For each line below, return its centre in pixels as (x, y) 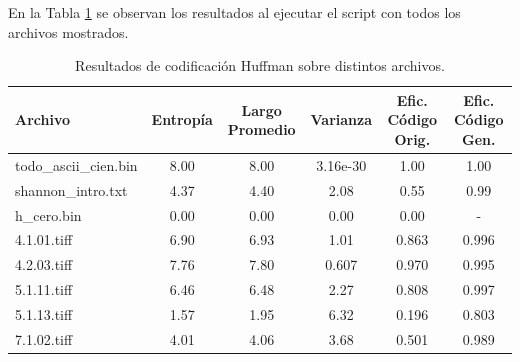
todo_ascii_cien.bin (76, 164)
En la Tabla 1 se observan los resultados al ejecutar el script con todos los (234, 12)
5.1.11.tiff (44, 289)
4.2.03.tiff (44, 264)
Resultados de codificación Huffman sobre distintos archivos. (260, 65)
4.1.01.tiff (44, 239)
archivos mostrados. (68, 31)
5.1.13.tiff (44, 313)
